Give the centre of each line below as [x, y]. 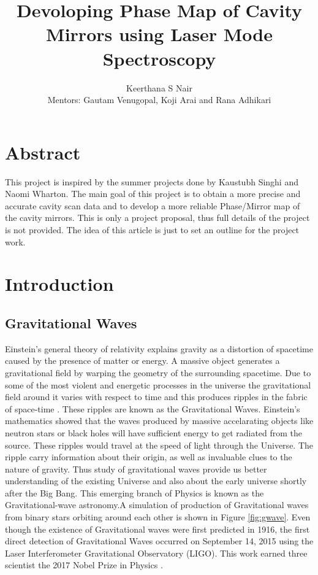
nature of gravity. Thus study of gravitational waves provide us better [136, 469]
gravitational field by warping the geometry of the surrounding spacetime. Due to [158, 372]
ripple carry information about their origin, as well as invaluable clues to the [149, 457]
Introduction [59, 284]
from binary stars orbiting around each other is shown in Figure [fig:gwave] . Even [158, 517]
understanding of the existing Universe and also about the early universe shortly [156, 481]
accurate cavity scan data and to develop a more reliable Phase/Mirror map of [153, 205]
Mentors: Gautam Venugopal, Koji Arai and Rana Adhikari [159, 100]
